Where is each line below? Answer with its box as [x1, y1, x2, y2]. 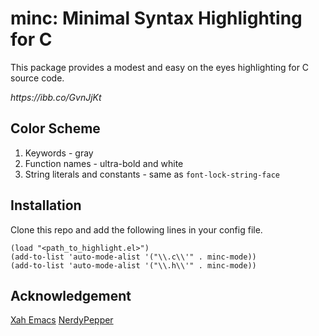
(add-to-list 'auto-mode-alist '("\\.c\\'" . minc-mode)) [10, 252, 257, 262]
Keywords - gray [24, 147, 94, 159]
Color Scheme [10, 120, 101, 137]
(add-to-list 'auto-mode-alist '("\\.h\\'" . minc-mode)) [10, 260, 257, 271]
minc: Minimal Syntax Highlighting [10, 7, 303, 30]
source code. [10, 72, 65, 84]
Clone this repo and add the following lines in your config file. [10, 223, 263, 236]
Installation [10, 197, 82, 214]
